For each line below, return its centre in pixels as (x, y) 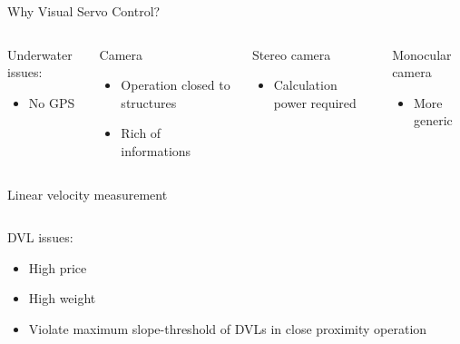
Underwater (40, 54)
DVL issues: (40, 237)
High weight (62, 298)
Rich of (141, 133)
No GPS (52, 102)
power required (315, 102)
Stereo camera (291, 54)
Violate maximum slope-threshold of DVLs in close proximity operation (228, 328)
